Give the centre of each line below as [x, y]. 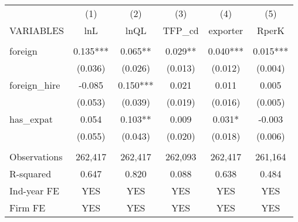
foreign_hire [35, 85]
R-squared [31, 174]
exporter [226, 30]
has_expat [31, 119]
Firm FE [28, 208]
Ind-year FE [34, 191]
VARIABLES [37, 30]
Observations [36, 157]
